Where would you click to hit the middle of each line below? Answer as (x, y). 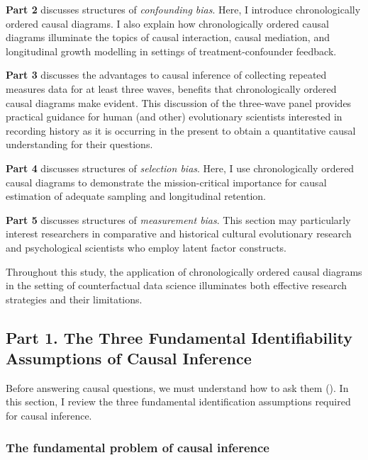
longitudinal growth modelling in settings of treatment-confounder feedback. (171, 51)
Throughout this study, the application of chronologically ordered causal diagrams (184, 271)
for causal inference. (49, 416)
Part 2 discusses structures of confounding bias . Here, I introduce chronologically (183, 9)
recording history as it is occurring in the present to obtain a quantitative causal (181, 130)
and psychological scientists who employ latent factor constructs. (146, 247)
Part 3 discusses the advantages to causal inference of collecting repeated (166, 75)
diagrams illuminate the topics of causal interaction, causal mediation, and (168, 37)
